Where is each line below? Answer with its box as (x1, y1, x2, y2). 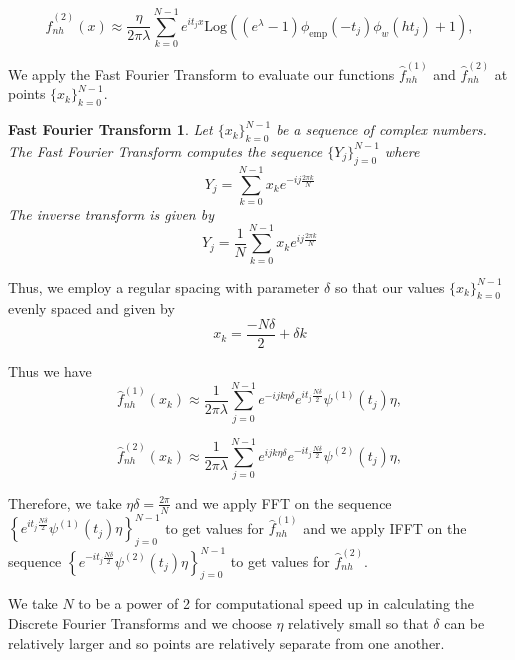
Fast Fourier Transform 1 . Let (8, 119, 213, 140)
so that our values (334, 276, 445, 297)
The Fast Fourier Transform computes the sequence (8, 140, 323, 161)
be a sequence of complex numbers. (276, 119, 487, 140)
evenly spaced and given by (8, 298, 175, 319)
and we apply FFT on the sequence (175, 492, 392, 513)
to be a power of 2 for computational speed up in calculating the (78, 593, 475, 614)
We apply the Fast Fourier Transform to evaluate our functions (8, 63, 395, 84)
